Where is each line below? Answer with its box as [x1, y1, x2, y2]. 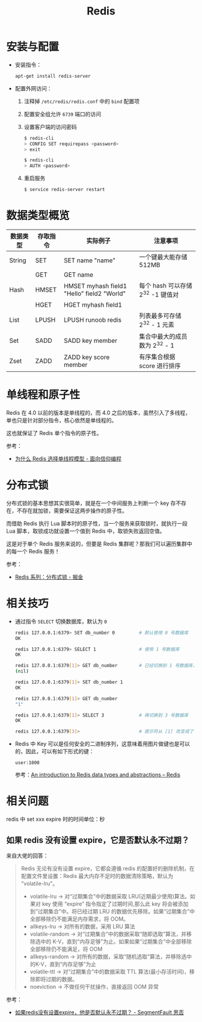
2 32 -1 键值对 [139, 289, 179, 299]
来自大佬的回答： [6, 851, 49, 859]
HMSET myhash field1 [64, 282, 127, 290]
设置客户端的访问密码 [23, 123, 77, 130]
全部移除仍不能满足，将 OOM [29, 945, 103, 953]
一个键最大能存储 [139, 253, 188, 261]
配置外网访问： [14, 84, 52, 92]
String [9, 256, 26, 265]
